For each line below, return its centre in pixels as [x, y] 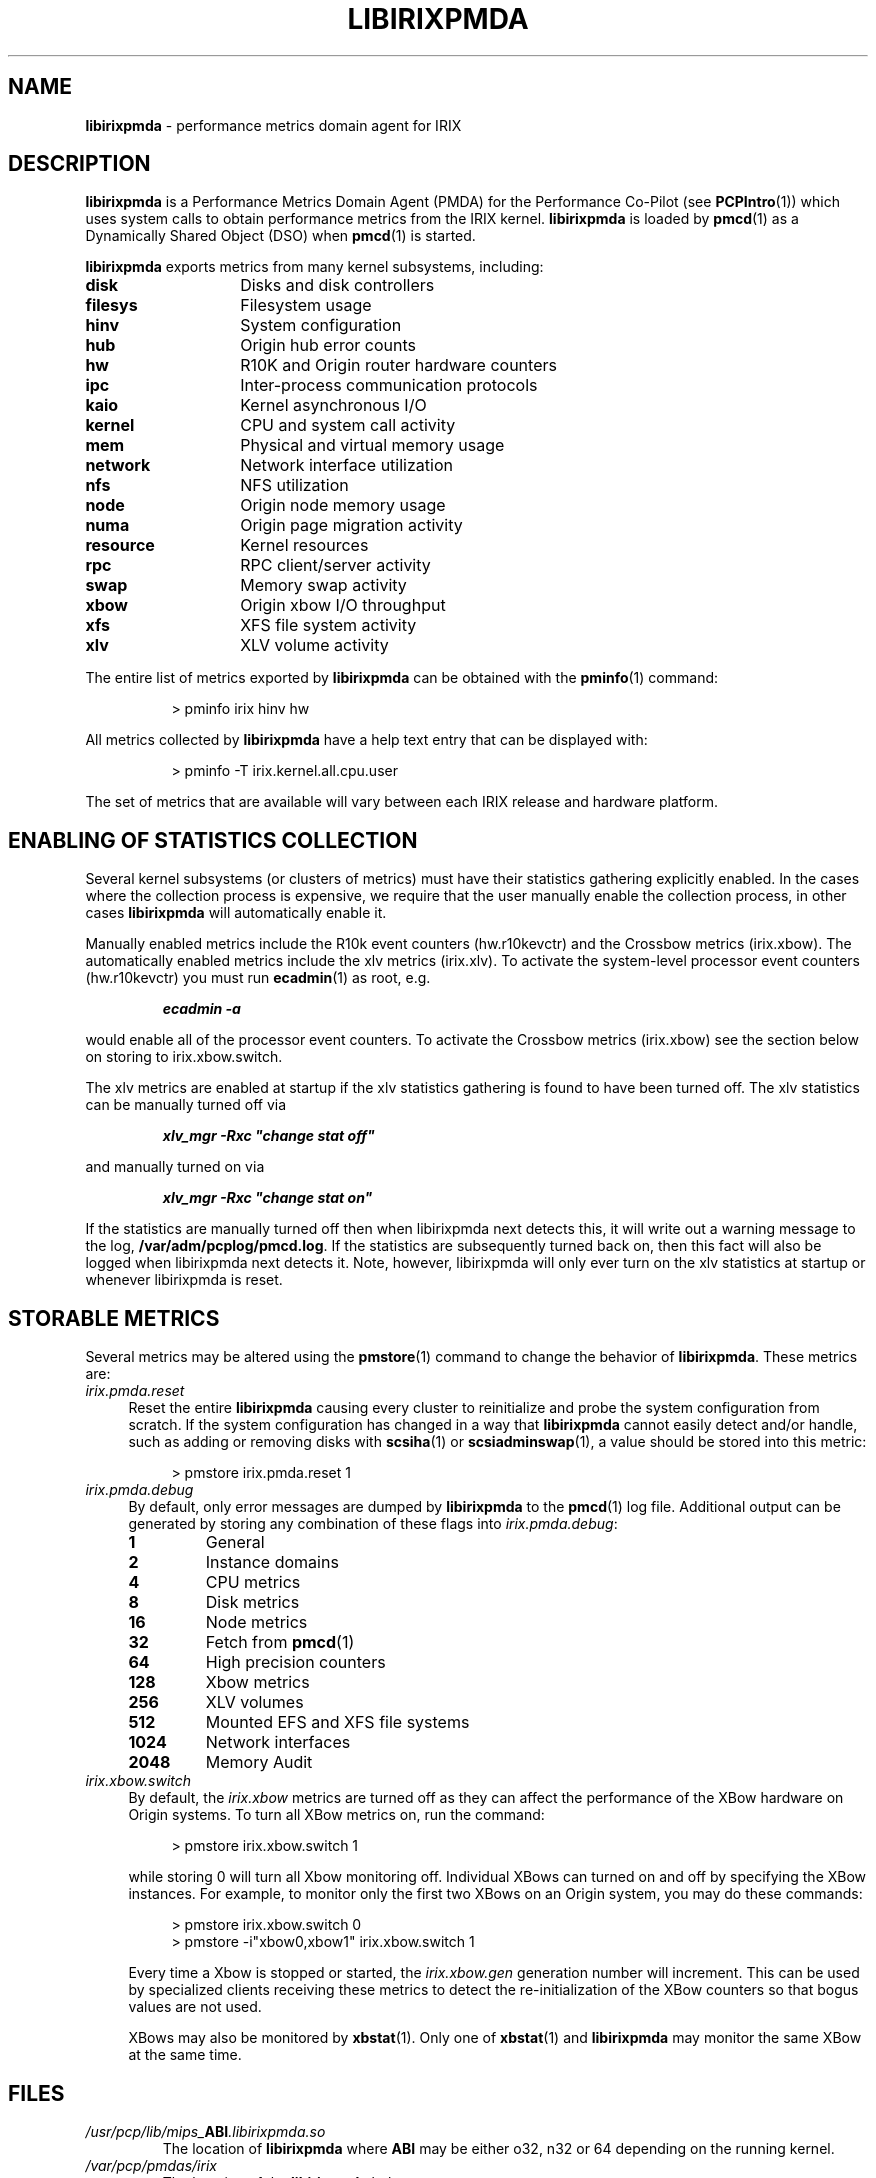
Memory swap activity [323, 585]
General [235, 1542]
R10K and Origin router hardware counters [398, 365]
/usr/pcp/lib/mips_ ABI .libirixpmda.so [205, 2131]
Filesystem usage [306, 305]
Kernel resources [304, 545]
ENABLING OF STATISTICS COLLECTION [213, 840]
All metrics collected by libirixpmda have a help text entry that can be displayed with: [366, 740]
